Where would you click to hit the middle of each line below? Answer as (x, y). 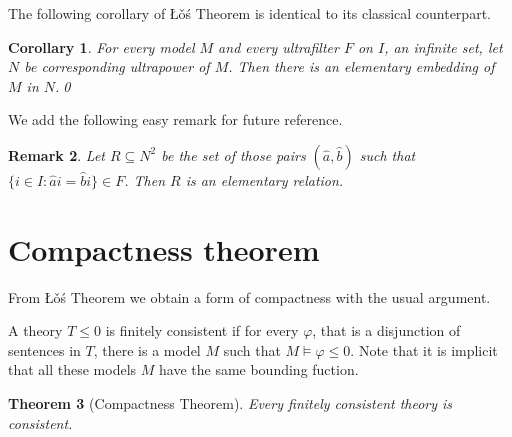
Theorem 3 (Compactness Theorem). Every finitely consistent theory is (230, 403)
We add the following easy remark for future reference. (175, 119)
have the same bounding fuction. (259, 369)
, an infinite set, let (443, 46)
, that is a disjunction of (386, 330)
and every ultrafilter (278, 46)
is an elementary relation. (264, 179)
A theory (35, 330)
